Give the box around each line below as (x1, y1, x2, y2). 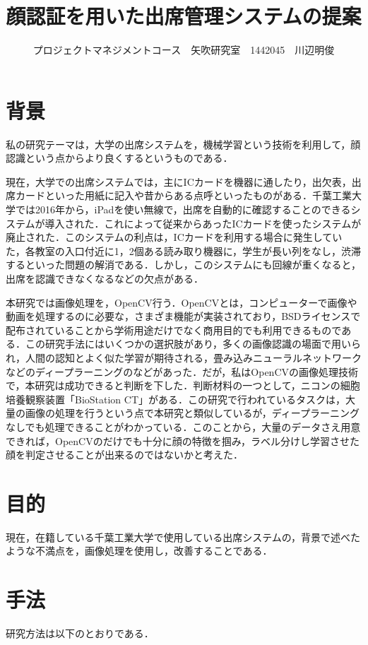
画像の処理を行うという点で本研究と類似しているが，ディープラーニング (25, 406, 360, 420)
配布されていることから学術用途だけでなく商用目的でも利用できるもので (6, 322, 342, 337)
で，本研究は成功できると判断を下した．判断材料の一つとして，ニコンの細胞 (6, 378, 360, 393)
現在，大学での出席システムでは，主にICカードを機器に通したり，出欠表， (6, 174, 352, 189)
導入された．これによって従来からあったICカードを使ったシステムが (44, 215, 362, 230)
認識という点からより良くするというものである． (6, 150, 233, 165)
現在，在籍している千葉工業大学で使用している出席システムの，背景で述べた (6, 529, 360, 544)
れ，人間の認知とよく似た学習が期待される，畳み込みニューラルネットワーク (6, 350, 362, 365)
